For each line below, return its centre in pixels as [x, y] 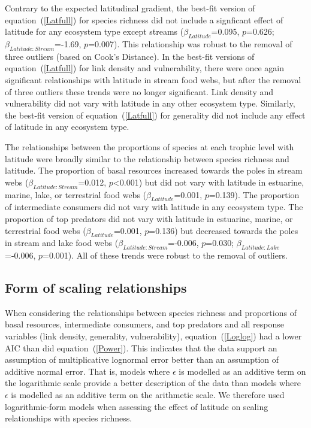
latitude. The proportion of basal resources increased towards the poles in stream [154, 170]
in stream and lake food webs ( [62, 243]
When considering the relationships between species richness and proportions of [151, 312]
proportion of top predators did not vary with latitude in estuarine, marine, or [149, 218]
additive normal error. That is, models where [87, 371]
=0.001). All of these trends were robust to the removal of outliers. [165, 255]
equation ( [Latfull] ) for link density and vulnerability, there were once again [145, 68]
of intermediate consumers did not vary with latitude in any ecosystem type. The [154, 207]
